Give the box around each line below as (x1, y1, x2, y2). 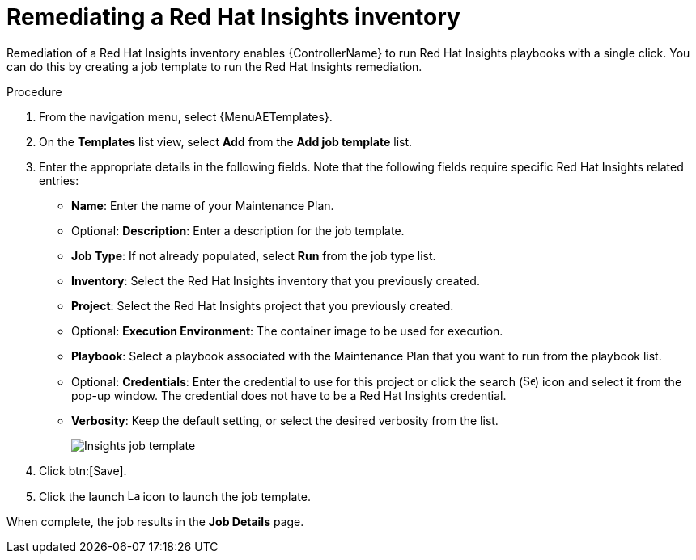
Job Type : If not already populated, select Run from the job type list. (71, 248, 436, 263)
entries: (39, 173, 79, 187)
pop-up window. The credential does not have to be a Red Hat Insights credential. (71, 388, 507, 402)
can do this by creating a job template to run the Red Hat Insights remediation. (6, 59, 422, 74)
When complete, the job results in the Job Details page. (6, 514, 304, 528)
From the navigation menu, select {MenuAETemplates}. (39, 109, 333, 124)
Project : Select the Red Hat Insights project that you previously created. (71, 298, 454, 313)
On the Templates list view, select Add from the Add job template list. (39, 134, 413, 149)
